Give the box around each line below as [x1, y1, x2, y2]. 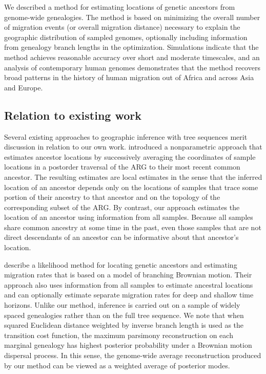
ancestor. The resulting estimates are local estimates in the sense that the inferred [4, 171, 262, 182]
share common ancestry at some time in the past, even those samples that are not [4, 221, 261, 232]
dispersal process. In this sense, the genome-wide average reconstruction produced [4, 350, 261, 361]
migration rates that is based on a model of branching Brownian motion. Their [4, 269, 252, 280]
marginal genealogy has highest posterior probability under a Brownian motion [4, 340, 252, 350]
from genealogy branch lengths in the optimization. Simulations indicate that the [4, 42, 259, 52]
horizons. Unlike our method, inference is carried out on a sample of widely [4, 300, 240, 310]
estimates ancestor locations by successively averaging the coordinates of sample [4, 151, 256, 162]
